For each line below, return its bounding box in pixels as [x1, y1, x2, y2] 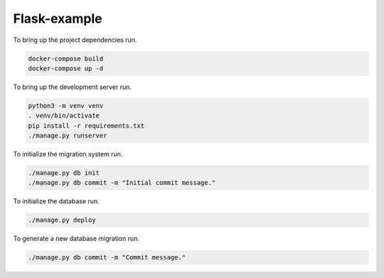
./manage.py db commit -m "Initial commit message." [28, 178, 216, 187]
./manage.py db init [28, 169, 100, 177]
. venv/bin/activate [28, 112, 100, 120]
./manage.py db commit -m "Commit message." [28, 253, 186, 262]
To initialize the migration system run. [13, 150, 123, 159]
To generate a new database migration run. [13, 235, 140, 243]
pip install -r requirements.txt [28, 122, 145, 129]
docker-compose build [28, 54, 104, 63]
